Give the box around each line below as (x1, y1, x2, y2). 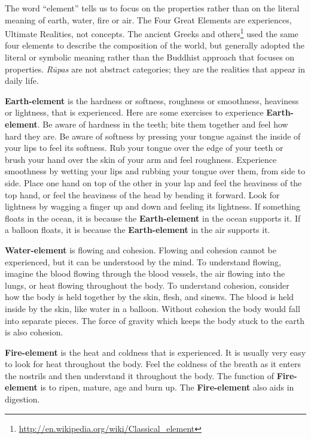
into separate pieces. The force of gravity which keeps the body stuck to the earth (5, 314, 304, 326)
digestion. (5, 393, 40, 405)
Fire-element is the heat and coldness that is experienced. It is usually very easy (5, 346, 306, 358)
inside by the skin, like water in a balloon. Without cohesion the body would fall (5, 302, 300, 314)
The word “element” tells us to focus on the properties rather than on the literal (5, 2, 300, 14)
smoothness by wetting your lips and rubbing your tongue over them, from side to (5, 165, 306, 177)
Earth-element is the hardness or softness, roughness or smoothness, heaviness (5, 94, 299, 107)
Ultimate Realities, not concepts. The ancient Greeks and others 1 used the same (5, 26, 298, 40)
